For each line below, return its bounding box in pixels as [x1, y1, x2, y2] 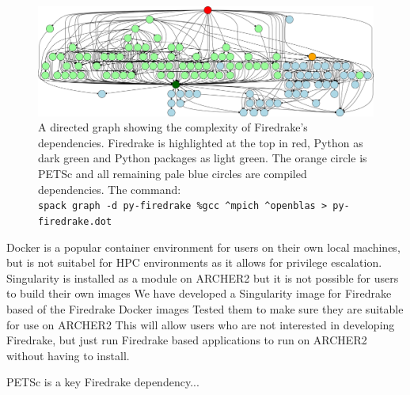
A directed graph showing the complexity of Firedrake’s [38, 119, 308, 135]
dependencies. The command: [38, 180, 181, 197]
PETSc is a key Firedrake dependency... [6, 374, 199, 390]
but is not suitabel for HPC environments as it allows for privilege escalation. [6, 254, 382, 271]
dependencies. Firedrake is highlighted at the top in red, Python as [38, 134, 363, 150]
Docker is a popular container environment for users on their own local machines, [6, 238, 401, 255]
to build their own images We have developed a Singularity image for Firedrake [6, 285, 392, 302]
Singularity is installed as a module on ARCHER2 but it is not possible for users [6, 269, 399, 286]
